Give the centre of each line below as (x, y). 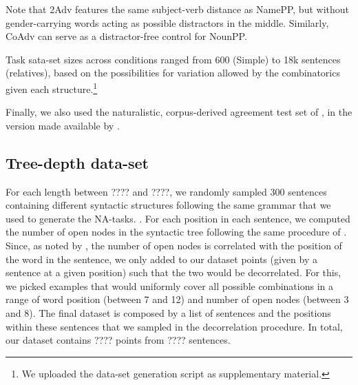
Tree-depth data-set (77, 162)
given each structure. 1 (52, 87)
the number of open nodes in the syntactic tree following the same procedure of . (176, 232)
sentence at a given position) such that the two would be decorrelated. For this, (173, 272)
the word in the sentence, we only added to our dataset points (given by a (161, 259)
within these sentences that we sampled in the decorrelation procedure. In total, (174, 326)
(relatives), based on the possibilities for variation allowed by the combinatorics (173, 73)
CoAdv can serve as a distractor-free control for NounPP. (126, 36)
